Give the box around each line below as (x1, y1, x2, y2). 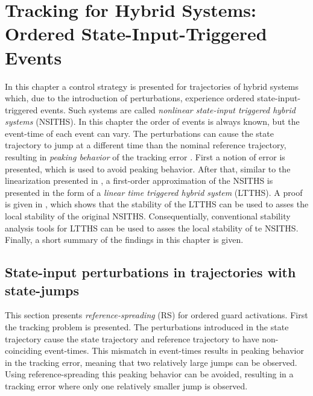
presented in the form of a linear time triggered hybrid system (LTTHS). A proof (5, 186, 303, 198)
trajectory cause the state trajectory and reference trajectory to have (5, 332, 259, 345)
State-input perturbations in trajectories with (5, 263, 296, 281)
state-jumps (5, 280, 80, 299)
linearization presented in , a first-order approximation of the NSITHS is (5, 174, 273, 187)
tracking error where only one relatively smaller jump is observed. (5, 379, 248, 392)
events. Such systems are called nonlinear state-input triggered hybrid (40, 103, 296, 116)
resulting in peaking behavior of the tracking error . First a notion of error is (5, 151, 285, 163)
